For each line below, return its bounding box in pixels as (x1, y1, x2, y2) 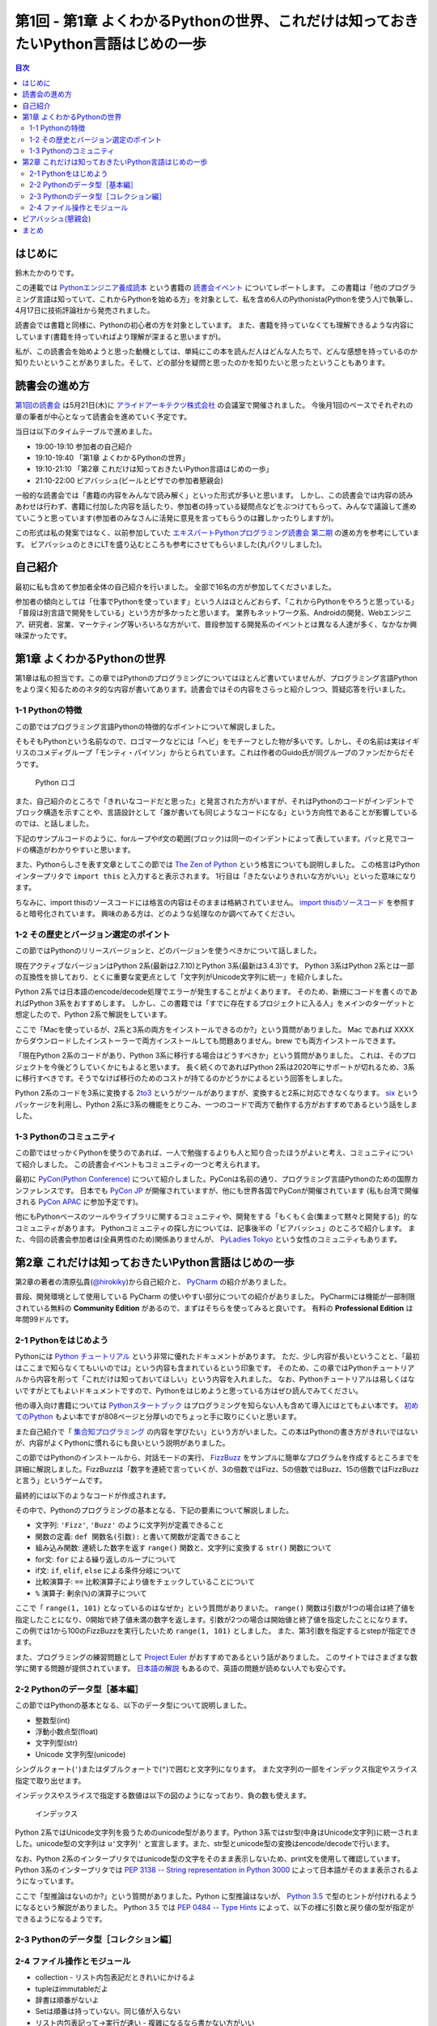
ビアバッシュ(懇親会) (22, 214, 91, 224)
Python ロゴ (35, 778, 76, 788)
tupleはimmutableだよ (35, 1984, 108, 1994)
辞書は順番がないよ (35, 1994, 100, 2005)
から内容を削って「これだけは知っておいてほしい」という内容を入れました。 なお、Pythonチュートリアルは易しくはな (21, 1374, 416, 1384)
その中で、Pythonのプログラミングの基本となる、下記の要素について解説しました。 (15, 1506, 294, 1515)
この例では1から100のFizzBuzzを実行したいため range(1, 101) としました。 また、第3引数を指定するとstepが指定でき (15, 1626, 417, 1635)
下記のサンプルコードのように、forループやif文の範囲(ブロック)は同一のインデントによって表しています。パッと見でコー (15, 833, 414, 843)
